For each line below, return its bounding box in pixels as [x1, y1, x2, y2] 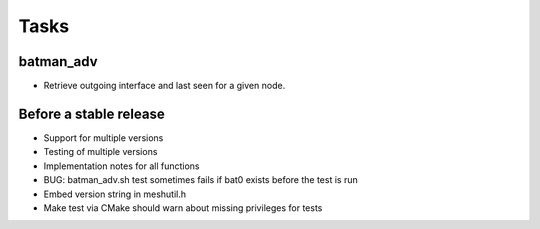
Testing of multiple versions [43, 146, 158, 158]
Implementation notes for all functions [43, 160, 200, 172]
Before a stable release [18, 105, 165, 122]
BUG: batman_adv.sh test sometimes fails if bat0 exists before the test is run [43, 174, 359, 186]
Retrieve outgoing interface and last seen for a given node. [43, 80, 286, 92]
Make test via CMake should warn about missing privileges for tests [43, 201, 323, 214]
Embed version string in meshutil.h [43, 188, 187, 200]
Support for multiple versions [43, 131, 164, 144]
